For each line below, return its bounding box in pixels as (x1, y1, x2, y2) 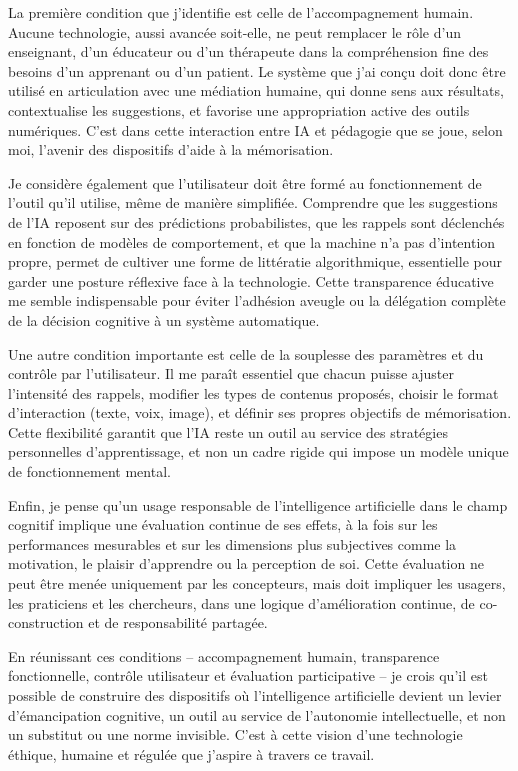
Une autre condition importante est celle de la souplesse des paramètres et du (8, 343, 484, 364)
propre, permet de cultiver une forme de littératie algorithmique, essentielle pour (8, 251, 502, 272)
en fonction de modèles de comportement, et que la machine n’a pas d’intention (8, 231, 496, 252)
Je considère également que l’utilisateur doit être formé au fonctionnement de (8, 172, 482, 193)
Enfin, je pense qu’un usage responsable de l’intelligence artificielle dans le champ (8, 494, 508, 515)
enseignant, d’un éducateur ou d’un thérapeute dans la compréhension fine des (8, 41, 489, 62)
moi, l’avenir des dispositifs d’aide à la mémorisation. (8, 139, 334, 160)
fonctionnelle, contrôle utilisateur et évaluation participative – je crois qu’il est (8, 665, 488, 686)
